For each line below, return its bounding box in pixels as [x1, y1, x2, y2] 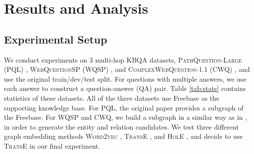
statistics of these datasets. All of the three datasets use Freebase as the [4, 92, 220, 103]
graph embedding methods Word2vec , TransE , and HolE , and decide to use [4, 131, 243, 141]
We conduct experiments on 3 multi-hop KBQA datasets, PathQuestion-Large [4, 54, 242, 65]
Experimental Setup [4, 31, 107, 46]
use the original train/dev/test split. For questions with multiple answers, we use [4, 73, 247, 84]
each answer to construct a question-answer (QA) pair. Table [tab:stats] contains [4, 83, 246, 93]
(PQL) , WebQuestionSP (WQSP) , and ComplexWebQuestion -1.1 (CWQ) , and [4, 64, 250, 74]
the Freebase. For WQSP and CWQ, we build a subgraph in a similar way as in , [4, 112, 247, 122]
